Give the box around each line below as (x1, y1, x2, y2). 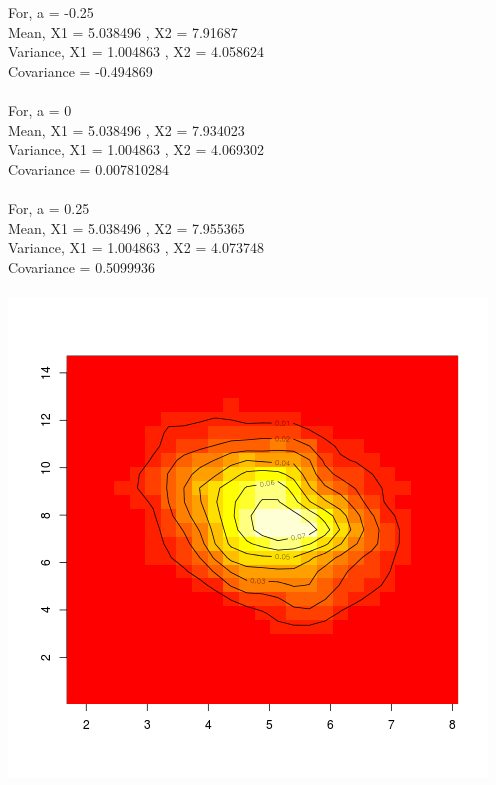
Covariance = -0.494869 (8, 60, 153, 81)
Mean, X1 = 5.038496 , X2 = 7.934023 (8, 119, 245, 140)
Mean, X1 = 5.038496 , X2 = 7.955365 (8, 217, 245, 238)
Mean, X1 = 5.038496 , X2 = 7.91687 (8, 21, 238, 42)
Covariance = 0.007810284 (8, 158, 170, 179)
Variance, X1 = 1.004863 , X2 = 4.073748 (8, 237, 264, 258)
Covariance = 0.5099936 (8, 256, 156, 277)
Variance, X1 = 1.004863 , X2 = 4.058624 (8, 41, 264, 62)
